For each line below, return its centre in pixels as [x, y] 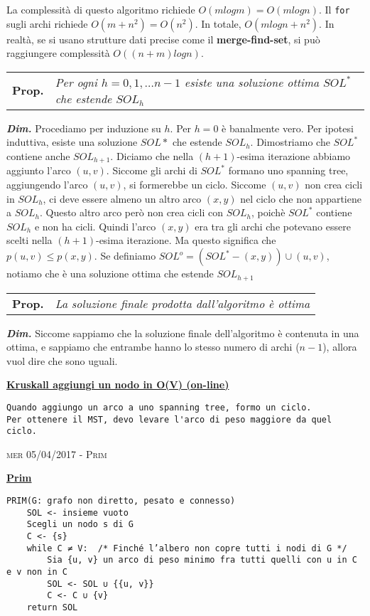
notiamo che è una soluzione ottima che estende [110, 274]
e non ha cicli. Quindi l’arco [95, 226]
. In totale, [218, 23]
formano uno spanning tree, [288, 170]
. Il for [334, 9]
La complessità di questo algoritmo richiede [101, 9]
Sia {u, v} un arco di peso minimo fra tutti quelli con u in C [202, 560]
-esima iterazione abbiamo [294, 156]
